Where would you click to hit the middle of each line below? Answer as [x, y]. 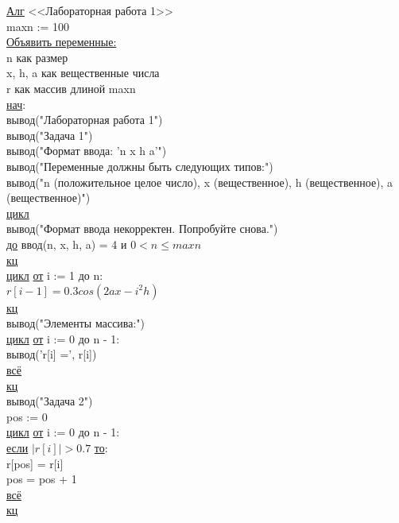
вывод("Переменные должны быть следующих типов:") [140, 166]
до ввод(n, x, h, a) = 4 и [67, 244]
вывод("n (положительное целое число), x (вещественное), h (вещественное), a [200, 182]
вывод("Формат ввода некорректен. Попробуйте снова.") [142, 229]
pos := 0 [27, 416]
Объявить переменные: [62, 42]
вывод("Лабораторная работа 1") [85, 120]
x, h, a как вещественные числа [83, 73]
